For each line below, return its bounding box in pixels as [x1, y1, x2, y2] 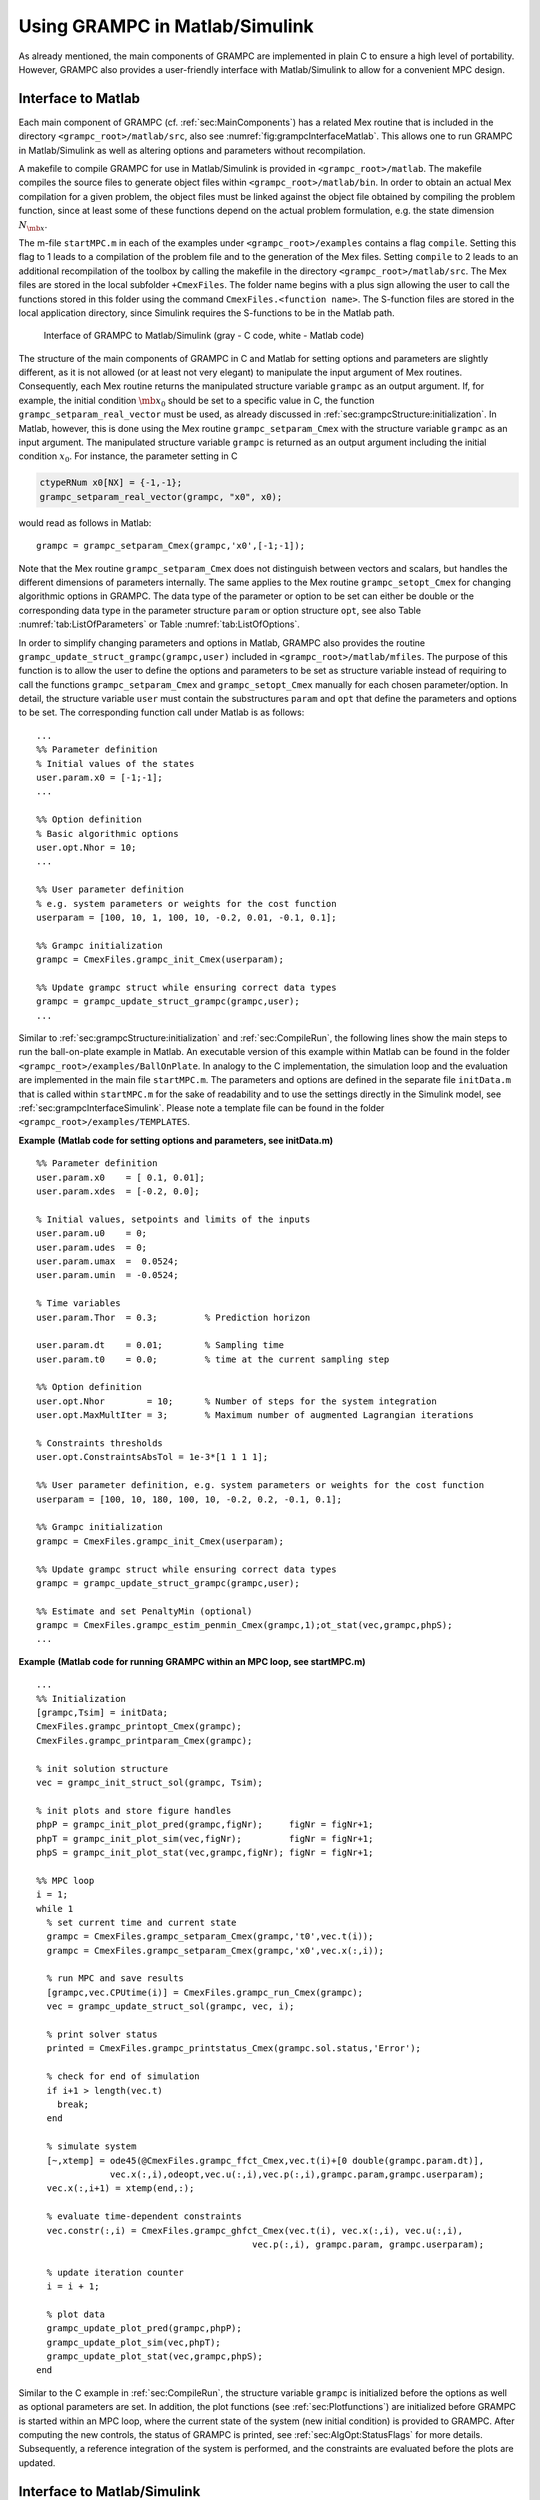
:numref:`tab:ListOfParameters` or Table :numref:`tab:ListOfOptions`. [18, 618, 300, 630]
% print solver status [46, 2029, 158, 2040]
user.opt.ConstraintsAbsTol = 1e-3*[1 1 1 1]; [36, 1451, 269, 1463]
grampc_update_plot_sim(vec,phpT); [46, 2336, 222, 2348]
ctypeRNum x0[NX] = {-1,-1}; [39, 477, 183, 489]
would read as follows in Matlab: [18, 516, 152, 529]
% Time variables [36, 1298, 121, 1309]
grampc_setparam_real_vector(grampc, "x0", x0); [39, 491, 283, 502]
